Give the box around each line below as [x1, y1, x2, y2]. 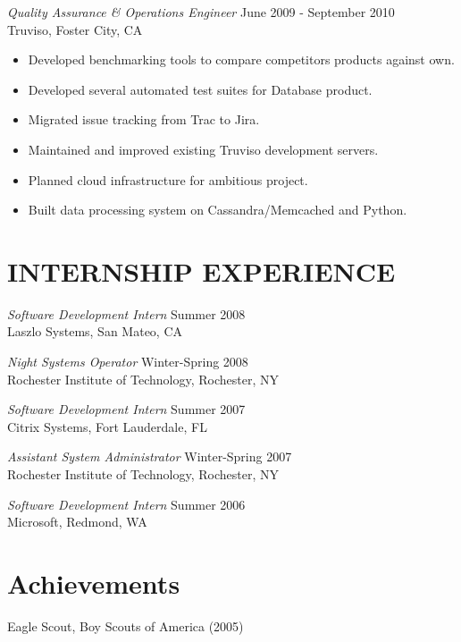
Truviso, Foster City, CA [7, 20, 143, 38]
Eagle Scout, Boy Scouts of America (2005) [7, 616, 244, 635]
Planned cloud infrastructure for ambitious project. [28, 170, 308, 189]
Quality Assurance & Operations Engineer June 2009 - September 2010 [7, 3, 395, 21]
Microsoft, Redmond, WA [7, 512, 147, 531]
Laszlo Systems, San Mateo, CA [7, 322, 183, 341]
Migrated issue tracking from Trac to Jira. [28, 110, 260, 129]
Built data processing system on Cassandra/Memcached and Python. [28, 200, 407, 219]
